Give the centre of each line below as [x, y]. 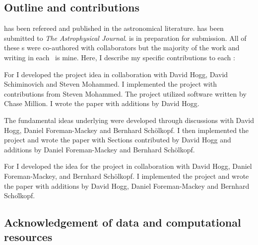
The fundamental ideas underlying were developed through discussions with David [129, 120]
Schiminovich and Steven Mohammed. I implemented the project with [110, 84]
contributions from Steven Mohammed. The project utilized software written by [125, 93]
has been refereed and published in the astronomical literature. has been [114, 28]
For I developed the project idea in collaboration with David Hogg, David [116, 74]
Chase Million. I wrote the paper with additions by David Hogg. [102, 103]
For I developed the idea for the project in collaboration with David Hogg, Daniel [128, 166]
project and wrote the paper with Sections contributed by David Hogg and [118, 140]
